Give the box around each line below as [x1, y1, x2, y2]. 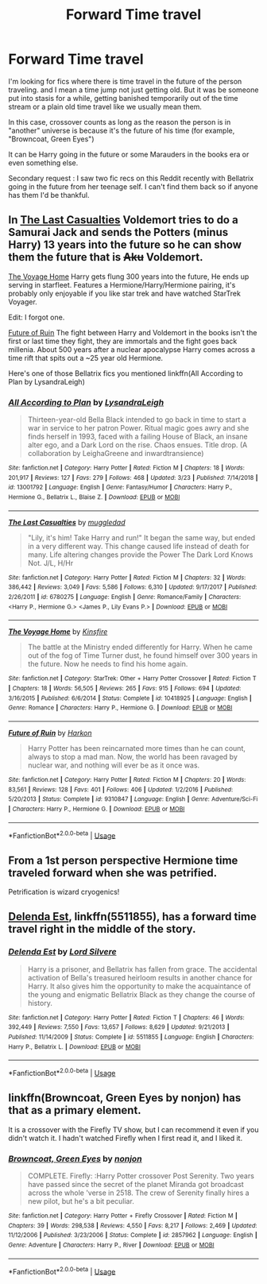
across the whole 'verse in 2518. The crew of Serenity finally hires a [27, 1188, 250, 1197]
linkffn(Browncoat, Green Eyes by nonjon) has [8, 1091, 242, 1105]
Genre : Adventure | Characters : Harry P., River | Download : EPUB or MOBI [8, 1241, 215, 1249]
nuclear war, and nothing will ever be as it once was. [27, 760, 200, 770]
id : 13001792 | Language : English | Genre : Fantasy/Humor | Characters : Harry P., [8, 483, 233, 492]
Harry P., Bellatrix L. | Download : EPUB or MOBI [8, 1042, 141, 1050]
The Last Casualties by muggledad [8, 517, 126, 527]
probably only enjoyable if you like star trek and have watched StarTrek [8, 288, 241, 298]
